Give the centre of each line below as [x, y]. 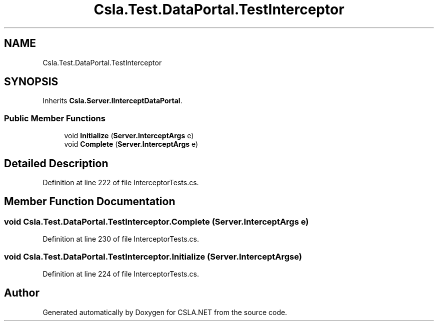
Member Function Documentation [90, 202]
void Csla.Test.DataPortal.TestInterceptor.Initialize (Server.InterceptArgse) [153, 256]
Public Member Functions [55, 118]
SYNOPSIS [31, 82]
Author [22, 293]
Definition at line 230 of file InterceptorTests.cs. [121, 239]
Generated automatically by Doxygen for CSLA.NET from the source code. [165, 312]
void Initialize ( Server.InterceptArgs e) [129, 136]
